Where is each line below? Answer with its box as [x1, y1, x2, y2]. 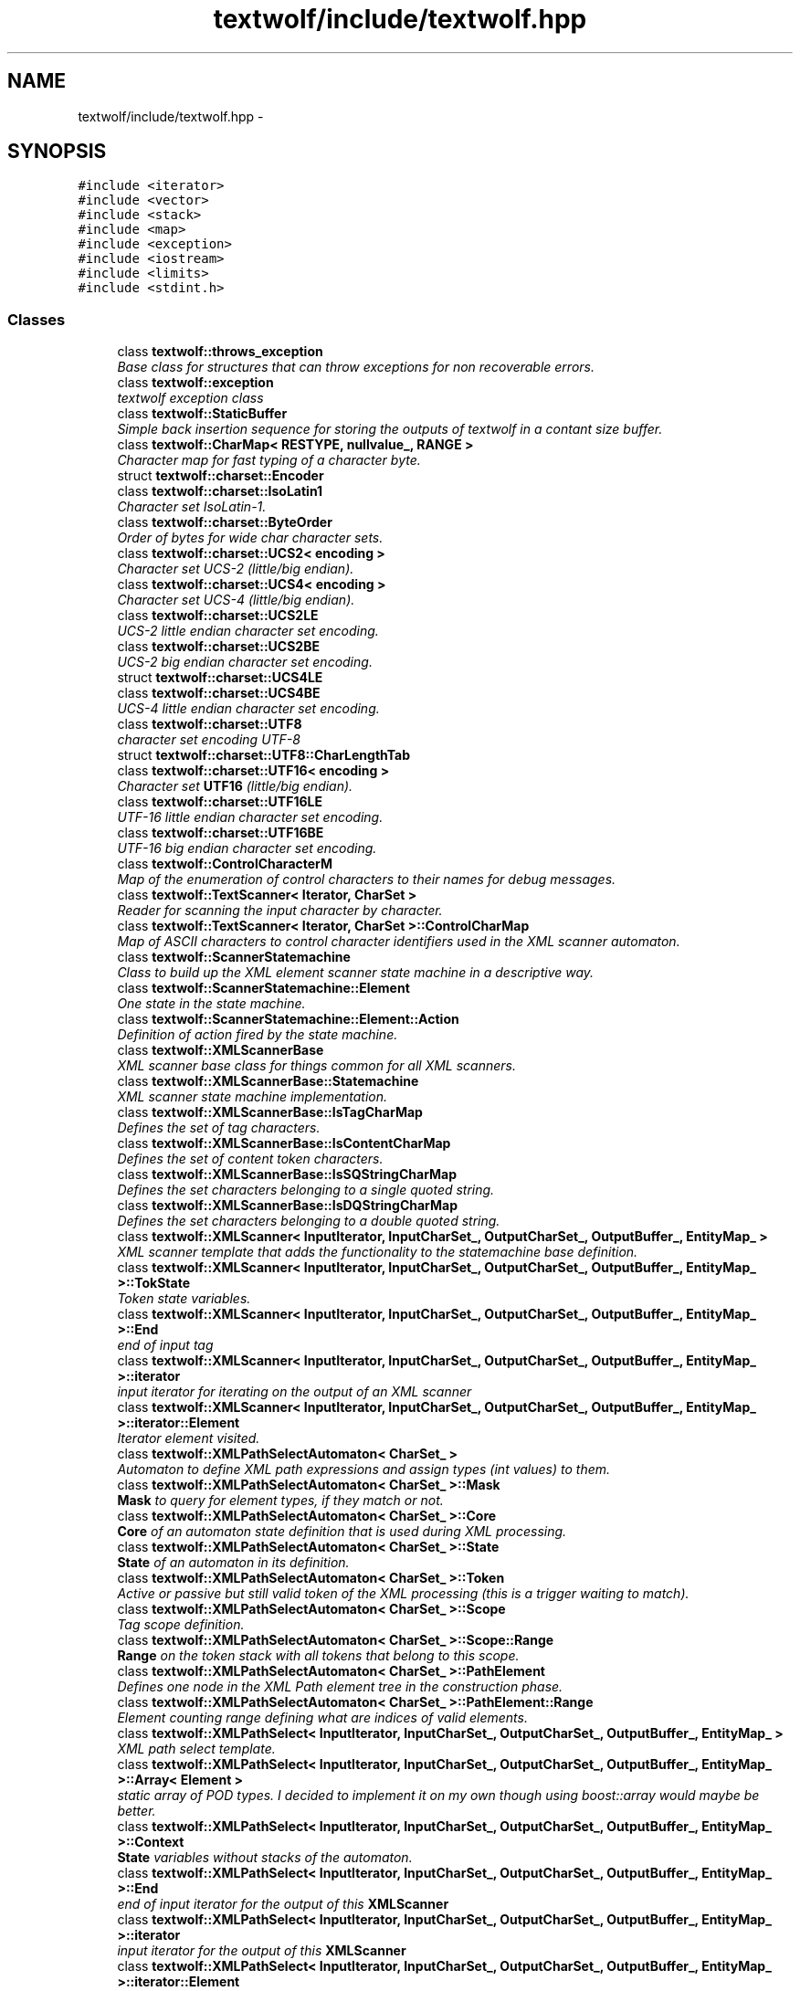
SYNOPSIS [7, 140, 107, 163]
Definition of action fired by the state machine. [117, 1027, 398, 1043]
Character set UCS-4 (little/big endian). [117, 592, 355, 608]
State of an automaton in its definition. [117, 1554, 350, 1571]
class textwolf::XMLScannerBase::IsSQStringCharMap [117, 1166, 458, 1183]
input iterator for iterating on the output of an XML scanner [117, 1384, 472, 1400]
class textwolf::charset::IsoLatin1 [117, 483, 323, 500]
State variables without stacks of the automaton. [117, 1849, 413, 1866]
